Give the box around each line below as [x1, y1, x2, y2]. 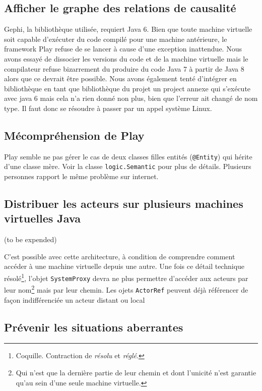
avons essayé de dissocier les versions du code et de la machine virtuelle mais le [4, 53, 248, 64]
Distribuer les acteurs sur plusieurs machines [4, 196, 243, 211]
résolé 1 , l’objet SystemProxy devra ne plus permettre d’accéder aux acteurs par [4, 271, 248, 283]
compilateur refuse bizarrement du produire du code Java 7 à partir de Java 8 [4, 63, 244, 74]
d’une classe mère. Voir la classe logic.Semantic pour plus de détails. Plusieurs [4, 161, 251, 172]
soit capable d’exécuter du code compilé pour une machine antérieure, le [4, 33, 227, 44]
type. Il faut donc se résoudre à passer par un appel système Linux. [4, 102, 212, 113]
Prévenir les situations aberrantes [4, 319, 183, 334]
